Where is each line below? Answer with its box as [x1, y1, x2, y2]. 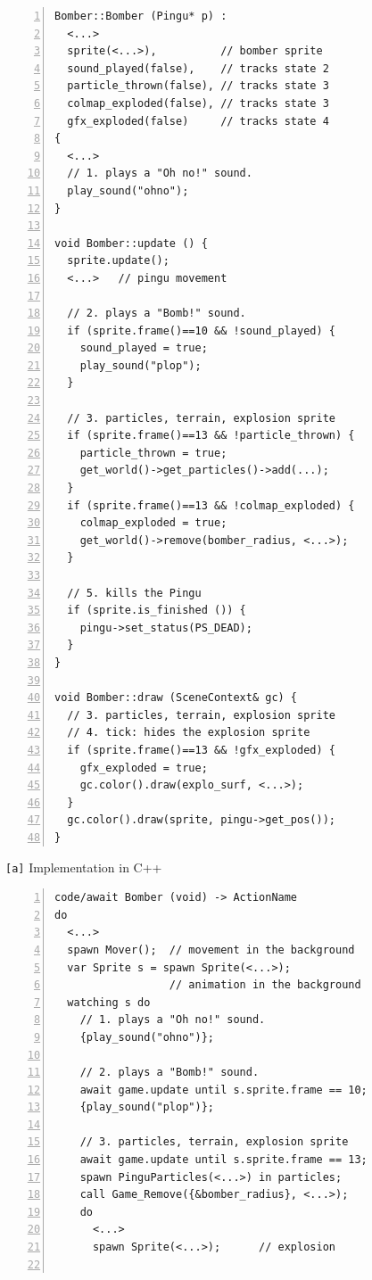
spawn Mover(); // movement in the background [67, 943, 355, 956]
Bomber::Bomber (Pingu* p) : [54, 10, 227, 22]
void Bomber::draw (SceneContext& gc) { [54, 691, 298, 705]
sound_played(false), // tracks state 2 [67, 62, 329, 75]
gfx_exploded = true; [79, 761, 208, 774]
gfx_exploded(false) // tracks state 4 [67, 114, 329, 128]
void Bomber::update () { [54, 236, 208, 250]
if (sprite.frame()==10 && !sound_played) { [67, 324, 335, 337]
